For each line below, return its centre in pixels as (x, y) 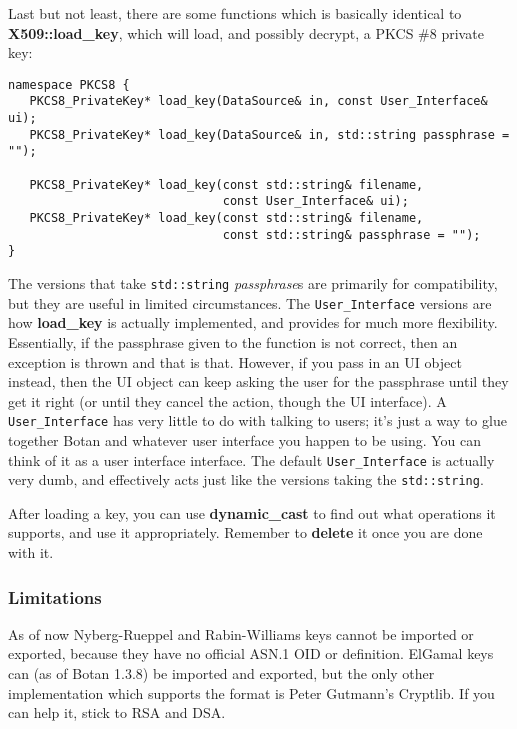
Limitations (55, 596)
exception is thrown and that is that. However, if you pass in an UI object (235, 361)
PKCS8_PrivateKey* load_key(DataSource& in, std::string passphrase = (269, 134)
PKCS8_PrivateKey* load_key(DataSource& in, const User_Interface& (258, 101)
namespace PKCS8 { (69, 84)
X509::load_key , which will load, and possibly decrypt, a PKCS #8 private (246, 32)
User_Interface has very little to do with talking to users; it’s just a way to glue (257, 420)
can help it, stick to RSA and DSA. (117, 712)
